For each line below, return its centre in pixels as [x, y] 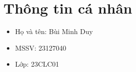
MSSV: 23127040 [41, 47]
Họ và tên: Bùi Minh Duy [54, 31]
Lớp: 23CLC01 [37, 64]
